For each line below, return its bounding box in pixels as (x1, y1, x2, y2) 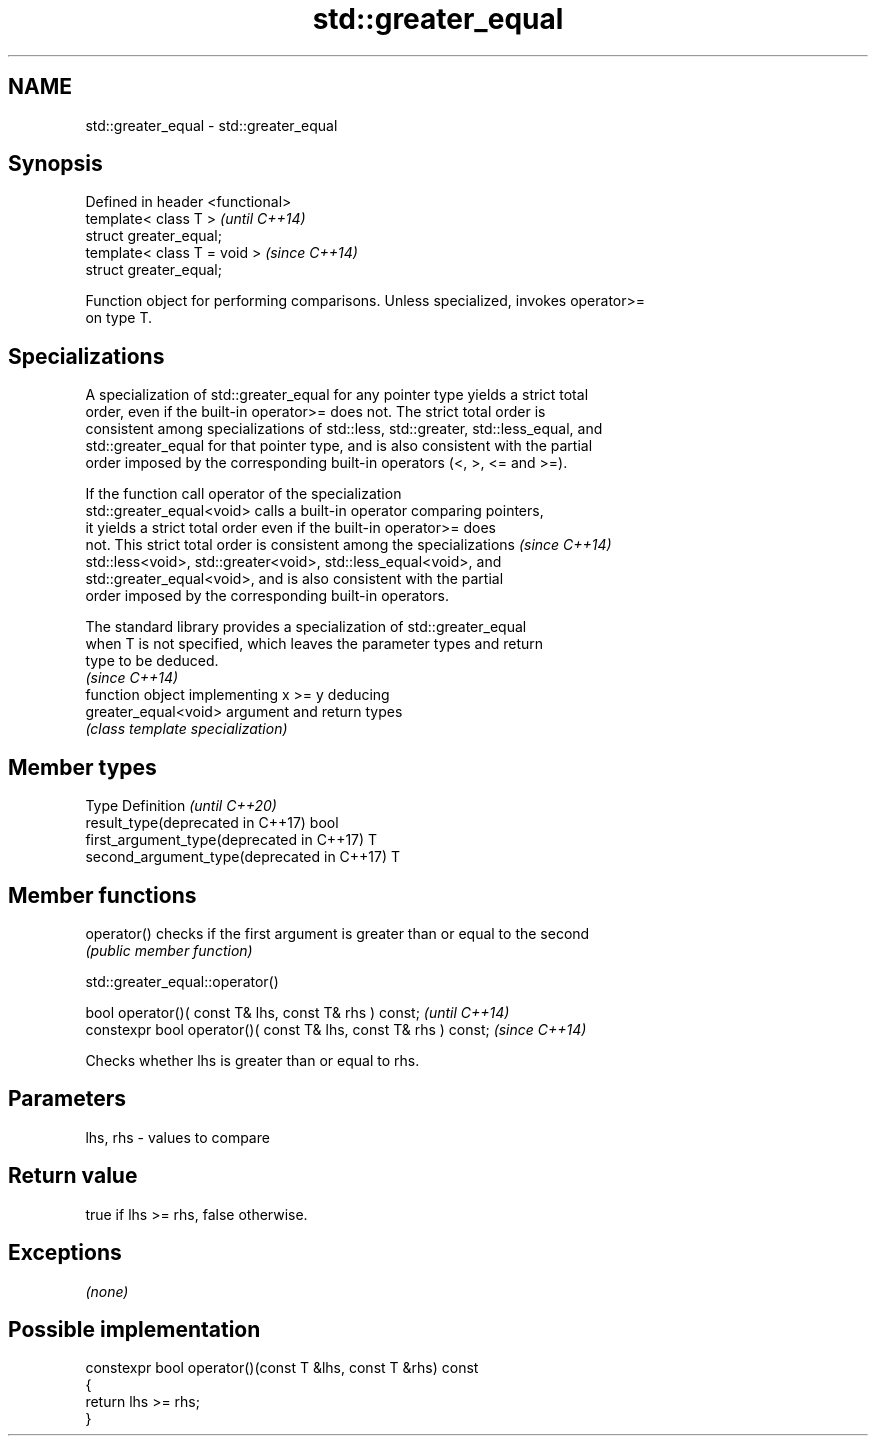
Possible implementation (8, 1316, 261, 1342)
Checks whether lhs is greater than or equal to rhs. (85, 1051, 420, 1069)
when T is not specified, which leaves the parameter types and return (85, 635, 544, 653)
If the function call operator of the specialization (85, 485, 402, 503)
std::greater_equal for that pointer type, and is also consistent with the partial (85, 437, 593, 455)
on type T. (85, 309, 152, 327)
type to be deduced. (85, 652, 219, 670)
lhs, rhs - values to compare (85, 1128, 270, 1146)
